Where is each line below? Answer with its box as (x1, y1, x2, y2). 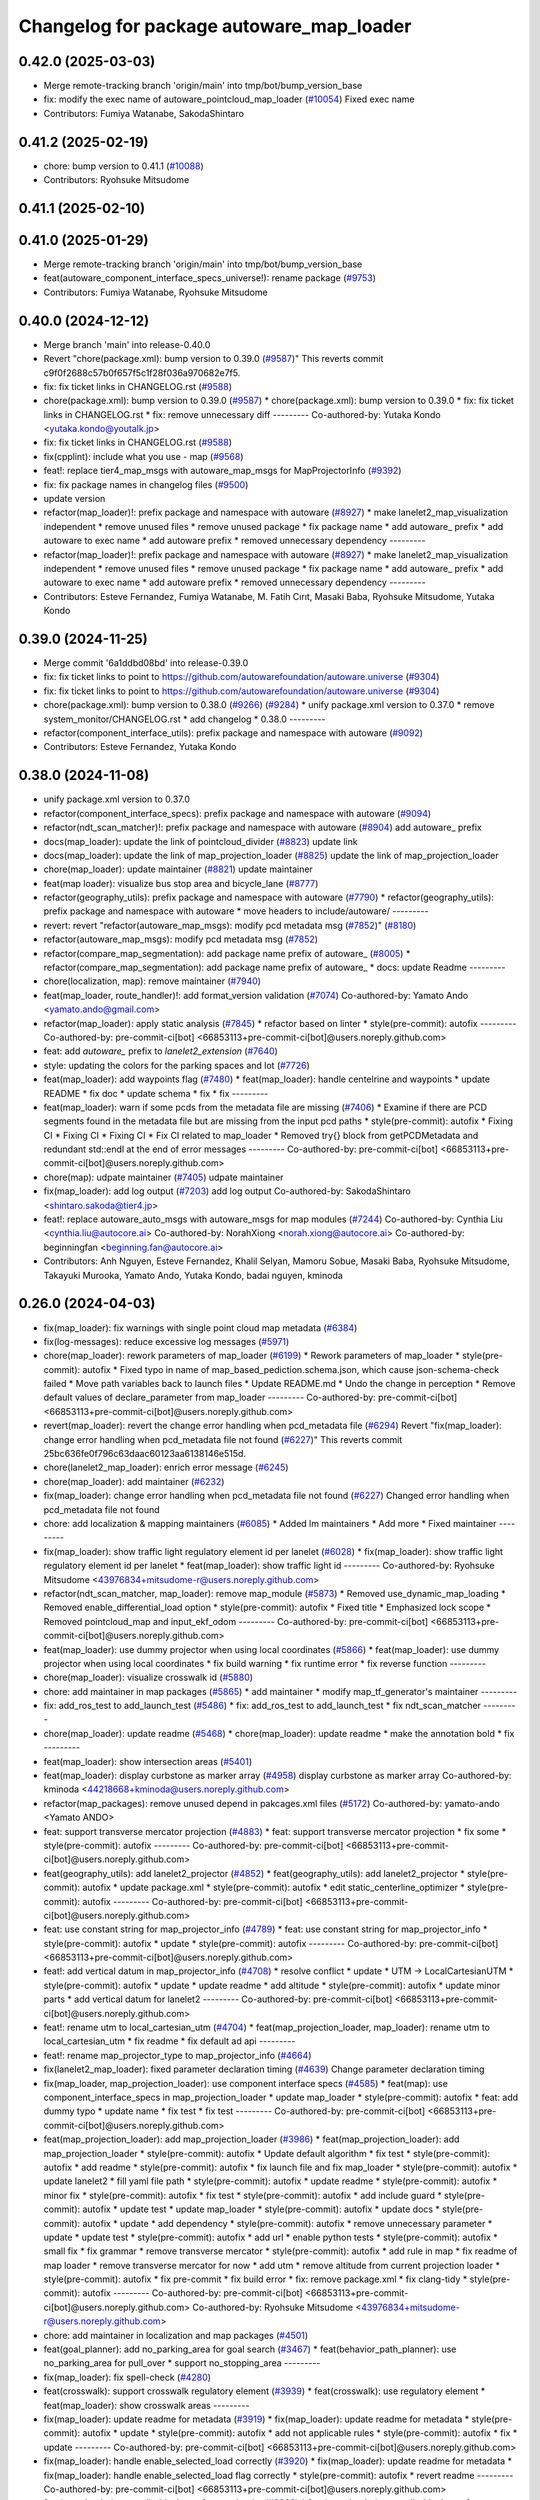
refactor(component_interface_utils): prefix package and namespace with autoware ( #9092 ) (43, 727, 424, 739)
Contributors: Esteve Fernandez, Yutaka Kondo (43, 741, 237, 753)
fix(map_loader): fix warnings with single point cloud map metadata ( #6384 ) (43, 1321, 358, 1334)
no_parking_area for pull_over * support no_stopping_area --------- (43, 2357, 321, 2369)
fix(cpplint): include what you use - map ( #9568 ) (43, 450, 244, 462)
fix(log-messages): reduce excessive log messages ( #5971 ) (43, 1335, 290, 1347)
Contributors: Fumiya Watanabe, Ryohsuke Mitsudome (43, 286, 269, 298)
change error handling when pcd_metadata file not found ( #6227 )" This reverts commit (43, 1433, 403, 1445)
